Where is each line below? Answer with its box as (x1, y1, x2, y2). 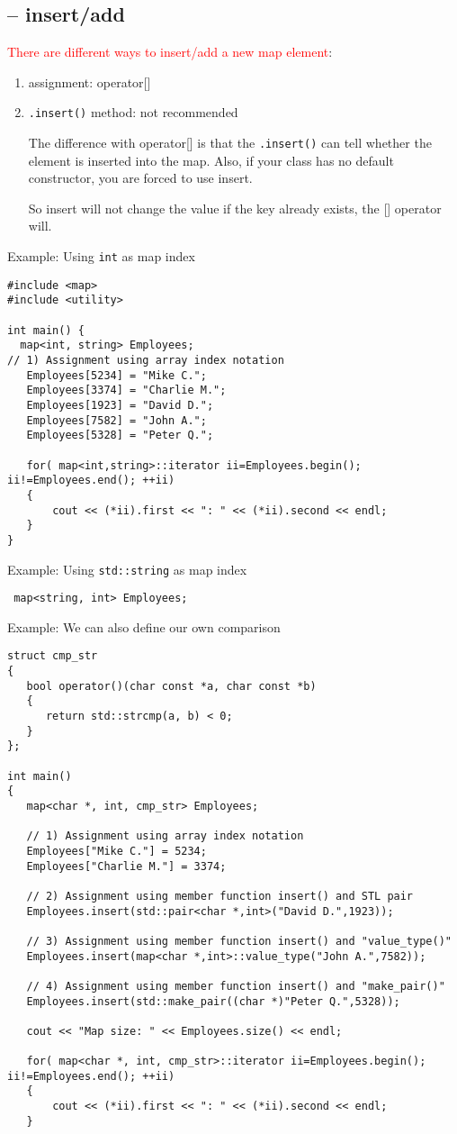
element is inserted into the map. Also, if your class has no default (28, 150, 394, 169)
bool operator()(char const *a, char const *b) (26, 679, 317, 693)
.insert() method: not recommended (28, 103, 238, 122)
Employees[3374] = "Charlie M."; (26, 384, 227, 397)
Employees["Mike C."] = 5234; (26, 844, 207, 857)
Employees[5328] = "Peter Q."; (26, 429, 214, 442)
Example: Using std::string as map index (7, 559, 247, 578)
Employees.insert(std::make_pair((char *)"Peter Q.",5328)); (26, 994, 400, 1008)
